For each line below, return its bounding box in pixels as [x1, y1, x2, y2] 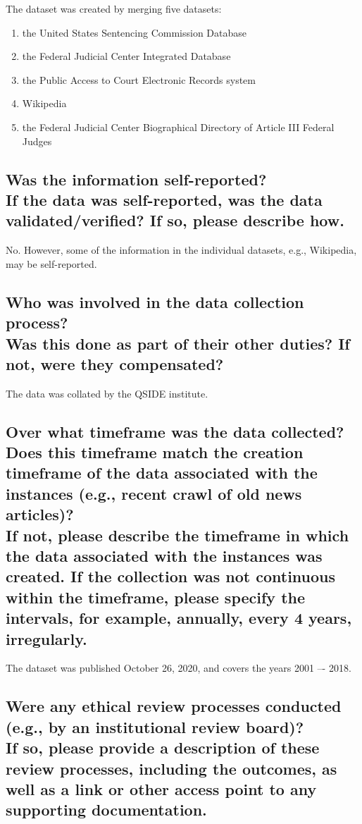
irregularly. [6, 627, 87, 649]
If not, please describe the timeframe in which [6, 524, 349, 546]
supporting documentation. [6, 799, 207, 820]
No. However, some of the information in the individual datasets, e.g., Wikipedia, [6, 242, 357, 257]
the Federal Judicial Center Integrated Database [22, 49, 231, 63]
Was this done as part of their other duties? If [6, 332, 350, 354]
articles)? [6, 503, 74, 525]
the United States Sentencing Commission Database [22, 25, 247, 39]
